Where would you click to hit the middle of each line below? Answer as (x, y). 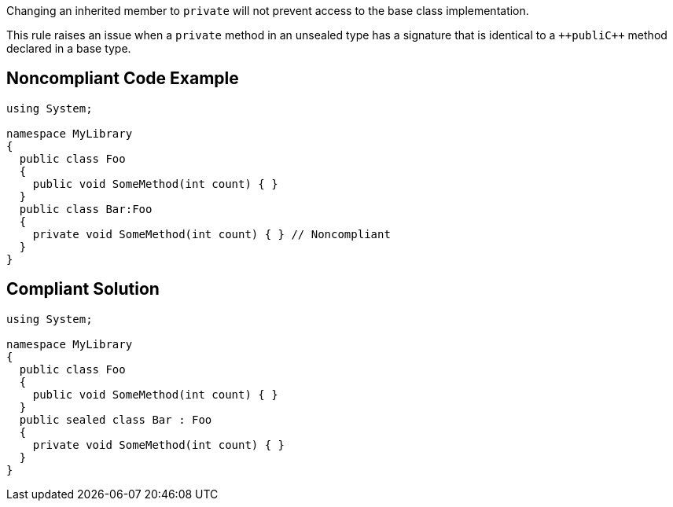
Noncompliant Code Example (123, 79)
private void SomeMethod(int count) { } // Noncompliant (211, 234)
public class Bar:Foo (86, 209)
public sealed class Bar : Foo (116, 419)
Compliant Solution (83, 289)
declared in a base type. (69, 48)
